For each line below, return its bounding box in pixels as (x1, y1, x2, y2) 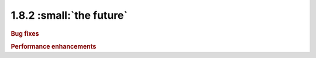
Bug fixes (11, 29, 39, 37)
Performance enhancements (11, 42, 97, 50)
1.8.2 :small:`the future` (11, 9, 128, 22)
